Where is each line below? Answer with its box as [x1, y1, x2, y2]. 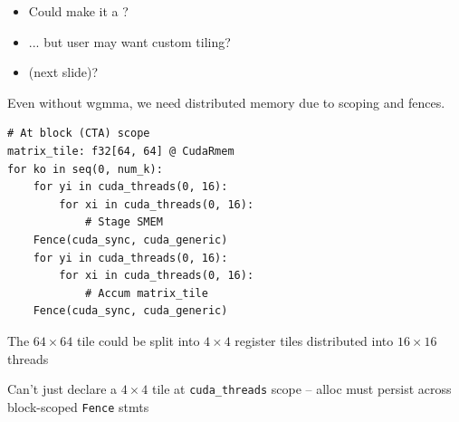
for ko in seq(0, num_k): [7, 162, 163, 176]
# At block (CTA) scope [7, 127, 150, 140]
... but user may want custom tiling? [28, 32, 231, 51]
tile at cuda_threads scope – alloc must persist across [151, 379, 452, 398]
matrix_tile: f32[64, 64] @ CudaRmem [7, 144, 234, 158]
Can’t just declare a [7, 379, 118, 398]
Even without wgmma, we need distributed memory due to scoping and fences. [7, 92, 445, 111]
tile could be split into [77, 331, 200, 350]
